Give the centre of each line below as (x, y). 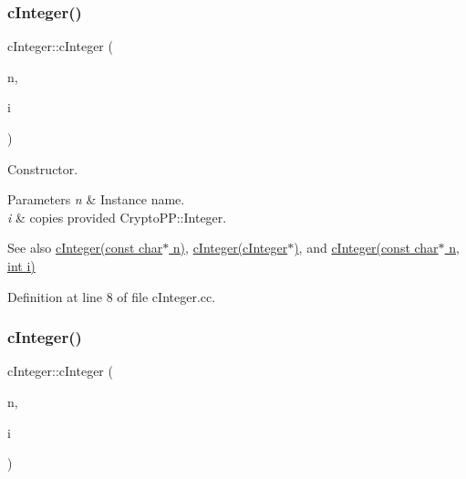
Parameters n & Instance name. (96, 199)
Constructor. (43, 168)
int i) (21, 265)
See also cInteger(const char (85, 248)
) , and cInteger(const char (366, 248)
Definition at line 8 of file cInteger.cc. (112, 296)
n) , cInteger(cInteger (230, 248)
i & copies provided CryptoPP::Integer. (117, 217)
